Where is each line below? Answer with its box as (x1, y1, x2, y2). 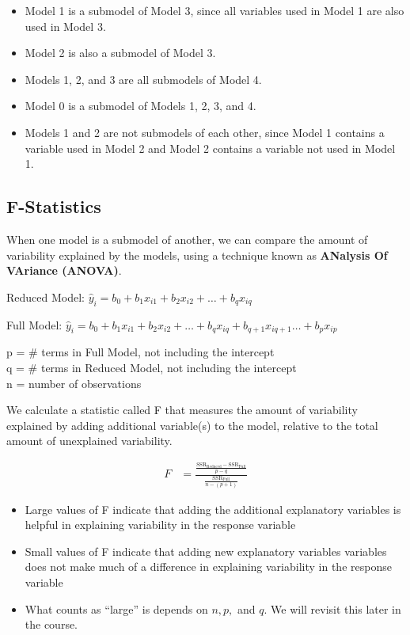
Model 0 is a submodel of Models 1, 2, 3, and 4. (25, 97, 256, 114)
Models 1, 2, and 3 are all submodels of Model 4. (25, 70, 262, 87)
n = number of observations (6, 375, 142, 391)
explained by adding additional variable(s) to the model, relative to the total (6, 416, 378, 433)
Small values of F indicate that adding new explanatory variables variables (25, 542, 387, 559)
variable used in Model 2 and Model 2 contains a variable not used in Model (25, 139, 396, 156)
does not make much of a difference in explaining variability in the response (25, 558, 392, 575)
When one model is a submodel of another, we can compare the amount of (6, 230, 368, 247)
